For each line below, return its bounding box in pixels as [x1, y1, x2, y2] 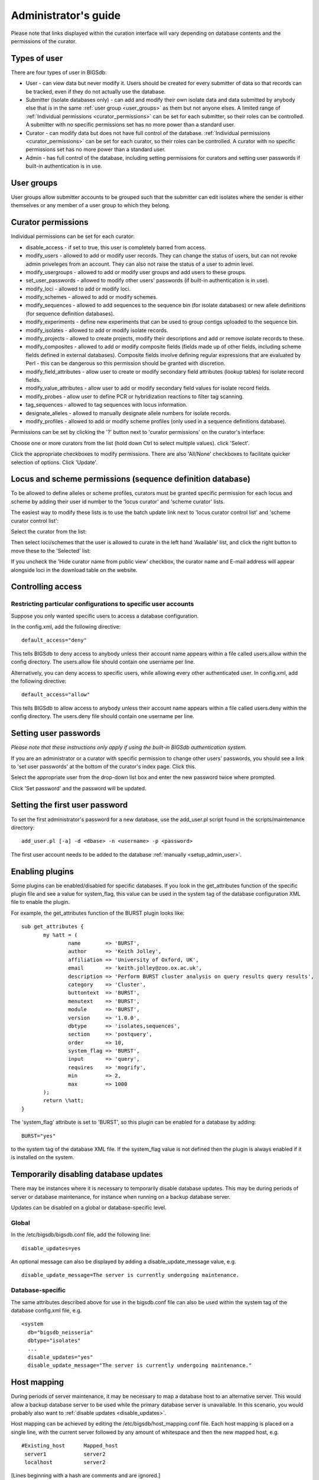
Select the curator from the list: [11, 527, 87, 535]
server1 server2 [24, 1450, 106, 1458]
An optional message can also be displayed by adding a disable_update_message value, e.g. [11, 1258, 236, 1265]
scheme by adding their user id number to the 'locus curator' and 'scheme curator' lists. [11, 498, 225, 505]
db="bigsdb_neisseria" [27, 1329, 93, 1336]
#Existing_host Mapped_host [21, 1442, 118, 1449]
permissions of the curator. [11, 37, 77, 44]
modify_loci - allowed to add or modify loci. [25, 285, 131, 292]
